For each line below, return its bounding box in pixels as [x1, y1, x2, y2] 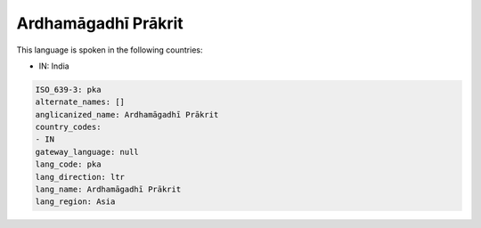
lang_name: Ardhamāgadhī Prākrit [35, 184, 182, 195]
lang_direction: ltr [35, 172, 125, 182]
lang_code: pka [35, 159, 102, 169]
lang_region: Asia [35, 197, 116, 207]
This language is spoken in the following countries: [16, 45, 203, 55]
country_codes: [35, 122, 102, 133]
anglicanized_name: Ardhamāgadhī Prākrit [35, 110, 219, 119]
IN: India [38, 61, 70, 71]
